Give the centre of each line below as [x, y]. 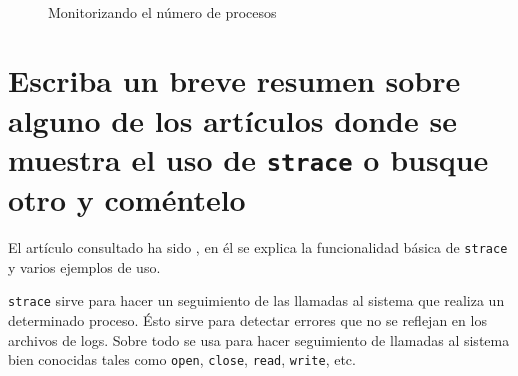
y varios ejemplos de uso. [84, 266]
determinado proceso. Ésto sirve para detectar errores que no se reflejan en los [247, 319]
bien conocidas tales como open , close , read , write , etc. [182, 359]
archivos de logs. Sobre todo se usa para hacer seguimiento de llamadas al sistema [259, 339]
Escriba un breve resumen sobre [234, 80]
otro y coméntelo [127, 199]
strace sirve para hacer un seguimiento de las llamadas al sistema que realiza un [256, 300]
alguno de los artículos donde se [232, 119]
